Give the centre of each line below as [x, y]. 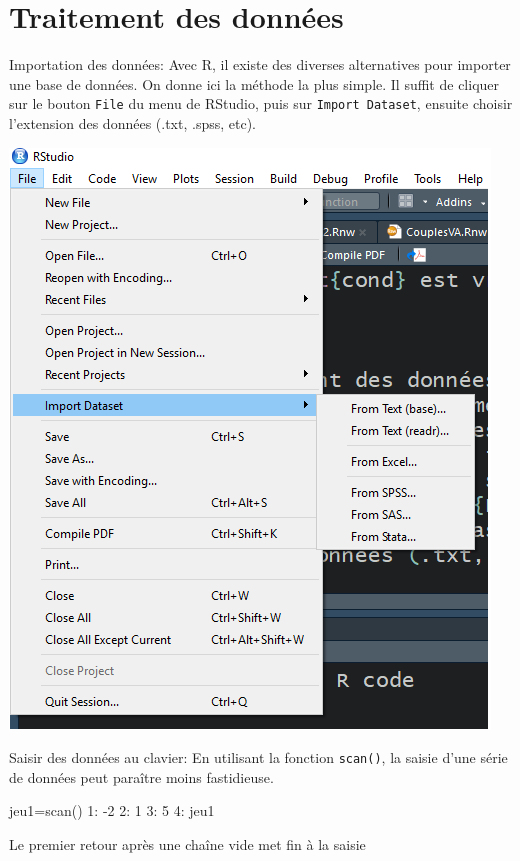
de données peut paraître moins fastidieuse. [141, 776]
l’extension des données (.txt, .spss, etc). [133, 122]
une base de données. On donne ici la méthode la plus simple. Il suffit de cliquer [254, 83]
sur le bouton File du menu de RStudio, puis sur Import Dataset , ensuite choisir [261, 103]
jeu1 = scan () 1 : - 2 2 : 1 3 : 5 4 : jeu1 [112, 810]
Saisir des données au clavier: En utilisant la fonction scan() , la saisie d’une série [258, 757]
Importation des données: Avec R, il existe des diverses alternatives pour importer [260, 64]
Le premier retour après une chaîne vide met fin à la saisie [187, 844]
